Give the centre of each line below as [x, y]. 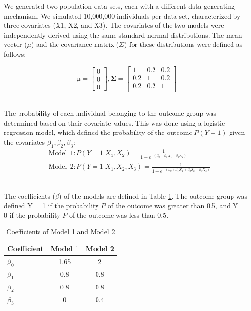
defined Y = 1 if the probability [51, 205]
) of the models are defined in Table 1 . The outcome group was [153, 196]
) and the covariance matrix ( [75, 44]
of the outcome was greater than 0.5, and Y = [176, 205]
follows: [15, 54]
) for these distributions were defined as [183, 44]
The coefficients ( [30, 196]
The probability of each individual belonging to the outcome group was [110, 113]
